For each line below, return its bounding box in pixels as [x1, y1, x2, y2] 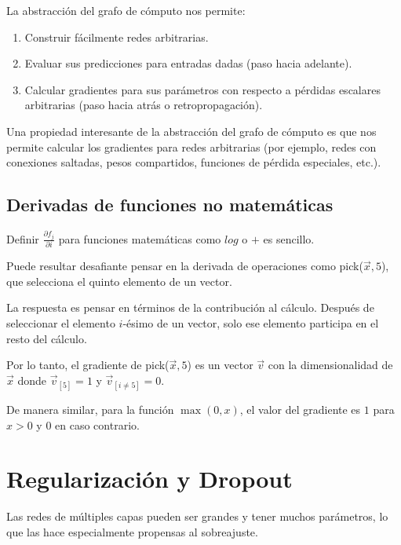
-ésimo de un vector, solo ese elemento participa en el [122, 315, 379, 331]
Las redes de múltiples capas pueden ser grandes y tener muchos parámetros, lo [6, 508, 388, 525]
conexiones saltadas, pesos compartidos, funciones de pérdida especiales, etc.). [6, 154, 381, 170]
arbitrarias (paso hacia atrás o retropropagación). [24, 97, 263, 113]
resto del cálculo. [6, 330, 87, 346]
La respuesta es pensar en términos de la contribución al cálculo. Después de [6, 299, 374, 316]
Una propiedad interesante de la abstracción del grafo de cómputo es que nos [6, 123, 377, 139]
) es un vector [187, 357, 253, 373]
